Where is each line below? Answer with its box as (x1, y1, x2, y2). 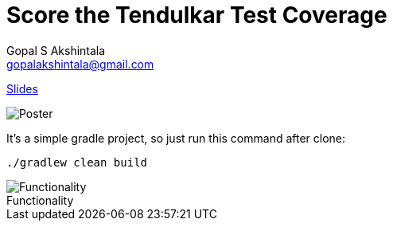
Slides (6, 81, 38, 96)
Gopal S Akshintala (6, 43, 106, 57)
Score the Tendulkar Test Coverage (6, 2, 387, 29)
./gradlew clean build (6, 155, 148, 169)
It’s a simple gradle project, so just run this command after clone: (6, 131, 346, 145)
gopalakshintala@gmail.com (6, 57, 154, 71)
